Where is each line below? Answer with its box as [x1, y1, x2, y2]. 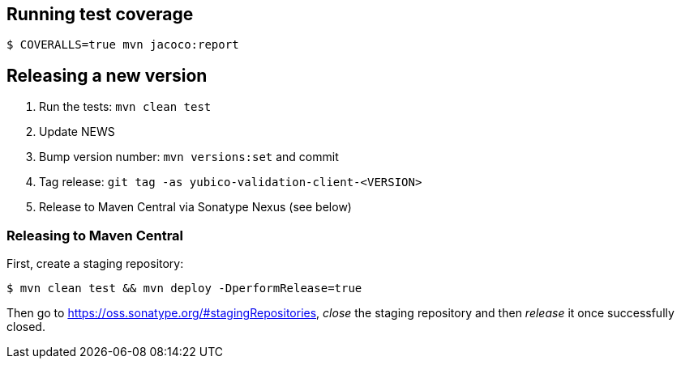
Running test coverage [6, 4, 194, 24]
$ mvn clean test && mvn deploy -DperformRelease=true [6, 282, 362, 295]
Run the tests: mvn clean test [39, 100, 212, 114]
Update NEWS [39, 125, 115, 139]
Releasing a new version [6, 65, 208, 86]
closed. [6, 320, 45, 334]
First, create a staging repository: [6, 257, 184, 271]
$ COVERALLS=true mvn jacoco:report [6, 38, 239, 52]
